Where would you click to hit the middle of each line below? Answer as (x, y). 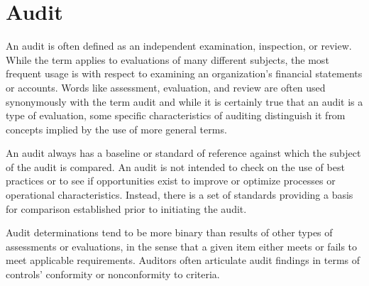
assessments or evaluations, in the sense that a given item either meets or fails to (182, 246)
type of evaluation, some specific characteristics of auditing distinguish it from (176, 115)
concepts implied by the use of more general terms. (116, 129)
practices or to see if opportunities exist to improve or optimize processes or (171, 181)
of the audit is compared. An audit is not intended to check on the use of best (175, 166)
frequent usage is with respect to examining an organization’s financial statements (184, 73)
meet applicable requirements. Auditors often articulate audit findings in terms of (183, 260)
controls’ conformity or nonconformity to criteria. (113, 274)
